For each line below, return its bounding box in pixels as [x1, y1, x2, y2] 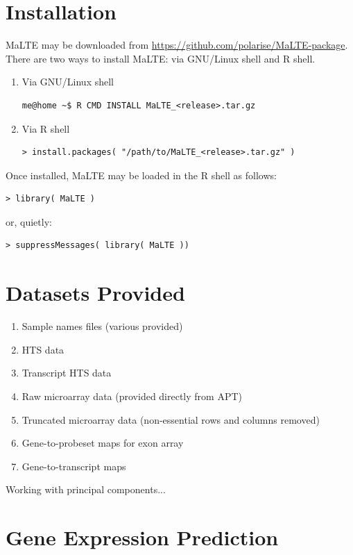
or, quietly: [6, 214, 52, 229]
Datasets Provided [6, 279, 185, 307]
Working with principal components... [6, 482, 166, 497]
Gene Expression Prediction [6, 523, 279, 552]
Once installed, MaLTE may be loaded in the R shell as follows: [6, 167, 277, 182]
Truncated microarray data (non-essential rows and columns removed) [21, 412, 320, 426]
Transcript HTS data [21, 365, 112, 380]
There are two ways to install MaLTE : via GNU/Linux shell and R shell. [6, 51, 316, 65]
